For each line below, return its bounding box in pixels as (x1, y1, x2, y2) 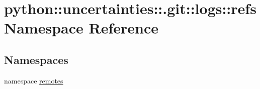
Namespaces (4, 51, 68, 67)
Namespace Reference (4, 17, 158, 38)
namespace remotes (4, 75, 63, 85)
